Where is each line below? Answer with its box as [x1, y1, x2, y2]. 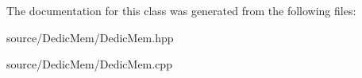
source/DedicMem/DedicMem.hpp [6, 29, 174, 45]
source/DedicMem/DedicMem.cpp [6, 56, 172, 72]
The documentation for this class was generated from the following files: [6, 2, 356, 18]
